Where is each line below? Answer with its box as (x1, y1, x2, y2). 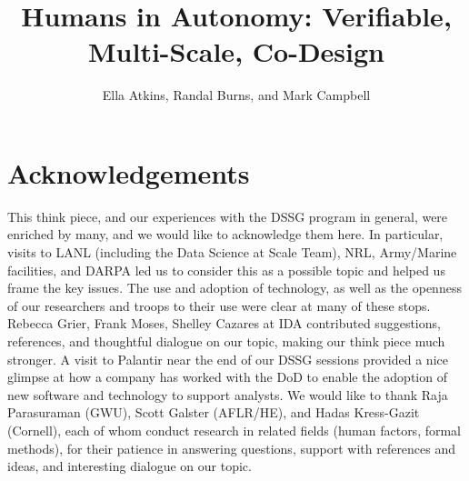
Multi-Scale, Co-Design (88, 33, 384, 70)
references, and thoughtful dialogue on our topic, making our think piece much (7, 332, 445, 350)
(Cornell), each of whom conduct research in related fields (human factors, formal (7, 420, 462, 439)
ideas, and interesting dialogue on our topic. (7, 456, 252, 476)
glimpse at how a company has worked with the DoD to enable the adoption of (7, 367, 447, 386)
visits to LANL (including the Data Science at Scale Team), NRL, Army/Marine (7, 243, 457, 262)
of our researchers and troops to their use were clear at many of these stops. (7, 296, 431, 315)
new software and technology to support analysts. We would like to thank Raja (7, 385, 448, 404)
